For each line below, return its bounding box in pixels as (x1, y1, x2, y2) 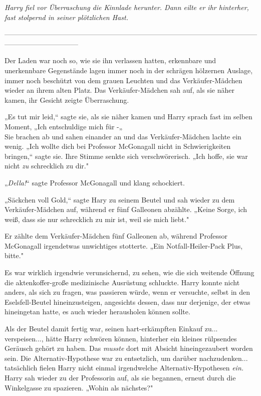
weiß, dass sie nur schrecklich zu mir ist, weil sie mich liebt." (5, 214, 189, 224)
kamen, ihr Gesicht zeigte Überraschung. (5, 94, 129, 105)
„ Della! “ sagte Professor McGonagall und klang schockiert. (5, 177, 185, 187)
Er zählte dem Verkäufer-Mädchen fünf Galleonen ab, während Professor (5, 231, 228, 241)
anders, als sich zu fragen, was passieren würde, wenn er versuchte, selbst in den (5, 287, 250, 297)
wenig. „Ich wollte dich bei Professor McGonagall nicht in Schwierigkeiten (5, 141, 231, 151)
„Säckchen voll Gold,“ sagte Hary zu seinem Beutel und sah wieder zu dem (5, 194, 235, 205)
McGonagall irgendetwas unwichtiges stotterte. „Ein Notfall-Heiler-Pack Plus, (5, 240, 243, 251)
